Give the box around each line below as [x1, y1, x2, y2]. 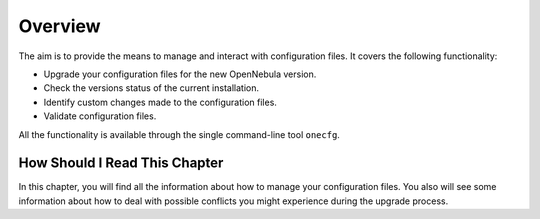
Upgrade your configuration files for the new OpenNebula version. [43, 68, 317, 80]
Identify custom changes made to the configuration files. [43, 96, 277, 108]
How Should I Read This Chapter [18, 155, 224, 172]
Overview [18, 15, 101, 37]
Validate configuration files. [43, 110, 157, 122]
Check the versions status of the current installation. [43, 82, 260, 94]
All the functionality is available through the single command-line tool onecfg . [18, 128, 340, 140]
